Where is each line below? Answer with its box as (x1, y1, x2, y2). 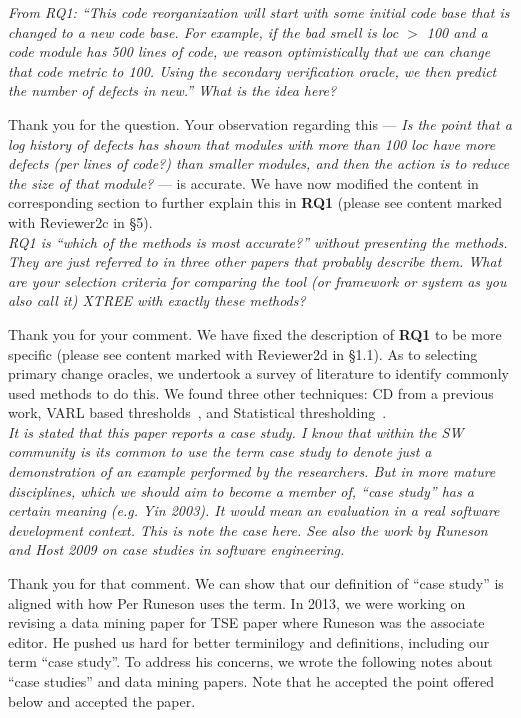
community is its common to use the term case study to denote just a (8, 441, 432, 462)
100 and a (426, 21, 488, 42)
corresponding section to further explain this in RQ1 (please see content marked (8, 192, 502, 213)
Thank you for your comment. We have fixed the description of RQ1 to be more (8, 323, 502, 344)
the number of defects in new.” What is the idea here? (8, 80, 337, 101)
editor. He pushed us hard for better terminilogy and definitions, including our (8, 631, 490, 652)
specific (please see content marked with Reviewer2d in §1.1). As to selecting (8, 343, 478, 364)
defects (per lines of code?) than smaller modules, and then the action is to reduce (8, 153, 510, 174)
